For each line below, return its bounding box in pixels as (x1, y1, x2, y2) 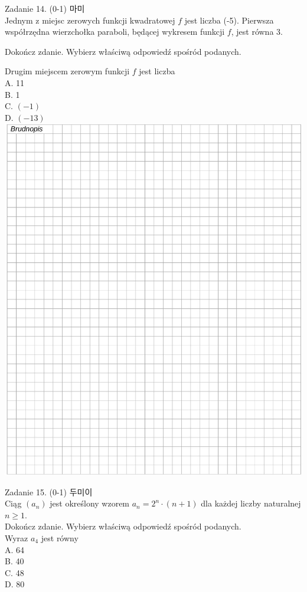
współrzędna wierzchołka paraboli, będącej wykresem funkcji (5, 25, 225, 38)
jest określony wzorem (50, 497, 130, 509)
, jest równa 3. (231, 25, 283, 38)
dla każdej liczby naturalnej (201, 497, 301, 509)
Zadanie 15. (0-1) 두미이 (5, 485, 93, 498)
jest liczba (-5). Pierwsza (184, 14, 274, 26)
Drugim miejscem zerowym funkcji (5, 65, 130, 77)
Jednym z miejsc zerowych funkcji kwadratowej (5, 14, 175, 26)
